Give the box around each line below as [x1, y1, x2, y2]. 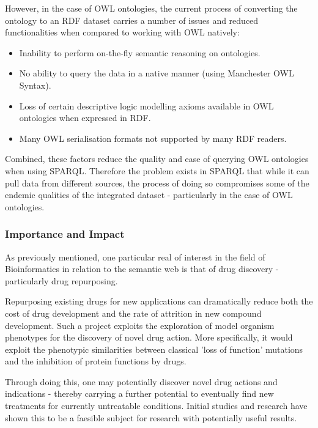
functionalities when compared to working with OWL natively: [5, 26, 240, 39]
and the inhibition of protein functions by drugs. [5, 355, 187, 367]
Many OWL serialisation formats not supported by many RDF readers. [19, 131, 287, 144]
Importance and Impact [5, 226, 125, 242]
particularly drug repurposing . [5, 274, 118, 287]
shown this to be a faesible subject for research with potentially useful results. [5, 411, 297, 424]
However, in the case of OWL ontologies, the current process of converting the [5, 2, 298, 14]
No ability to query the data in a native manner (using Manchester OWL [19, 67, 294, 79]
